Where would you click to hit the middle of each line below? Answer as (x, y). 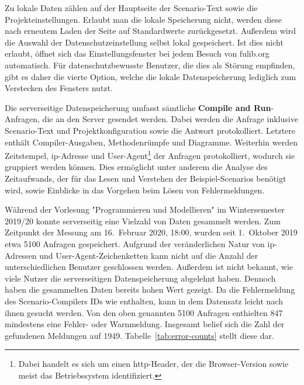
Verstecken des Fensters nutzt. (59, 88)
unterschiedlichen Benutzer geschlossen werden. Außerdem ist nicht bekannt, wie (149, 267)
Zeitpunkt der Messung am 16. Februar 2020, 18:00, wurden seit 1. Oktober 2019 (151, 232)
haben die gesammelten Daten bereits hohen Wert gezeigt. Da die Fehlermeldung (150, 289)
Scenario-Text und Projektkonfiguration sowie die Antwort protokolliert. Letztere (150, 130)
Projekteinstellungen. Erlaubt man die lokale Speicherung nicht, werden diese (144, 19)
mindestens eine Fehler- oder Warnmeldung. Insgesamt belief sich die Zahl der (145, 324)
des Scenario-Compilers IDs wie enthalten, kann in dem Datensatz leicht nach (144, 301)
